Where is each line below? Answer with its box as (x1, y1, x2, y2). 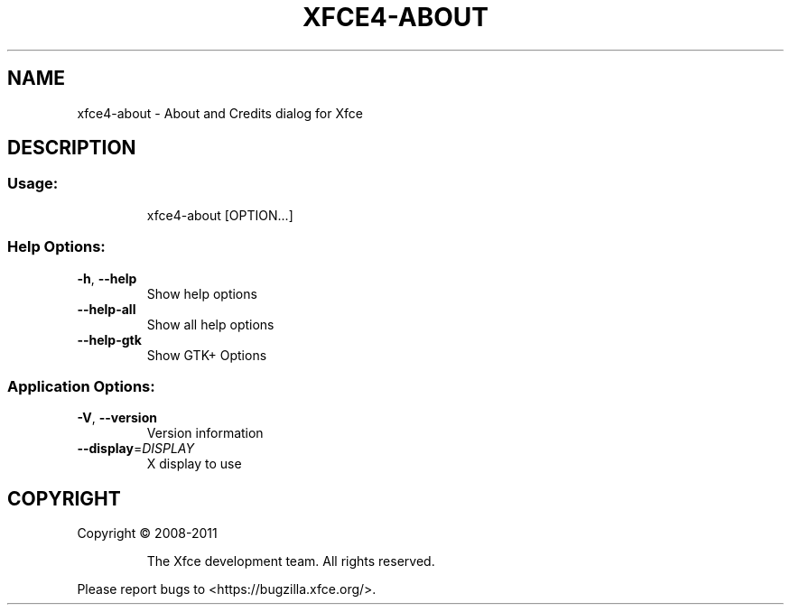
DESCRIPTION (7, 136, 136, 160)
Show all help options (146, 316, 275, 332)
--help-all (77, 301, 136, 317)
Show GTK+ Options (146, 347, 267, 363)
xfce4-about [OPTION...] (146, 207, 293, 223)
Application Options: (7, 376, 155, 395)
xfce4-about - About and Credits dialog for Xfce (77, 105, 363, 121)
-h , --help (77, 270, 137, 286)
